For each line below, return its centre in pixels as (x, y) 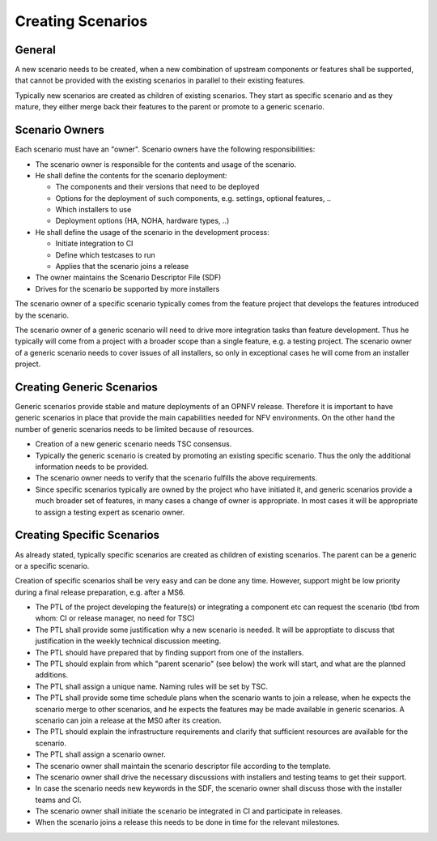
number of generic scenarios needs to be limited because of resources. (134, 429)
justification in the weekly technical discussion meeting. (128, 641)
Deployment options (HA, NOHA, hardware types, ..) (142, 221)
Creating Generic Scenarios (86, 387)
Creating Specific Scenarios (87, 535)
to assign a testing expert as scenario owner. (110, 512)
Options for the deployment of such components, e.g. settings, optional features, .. (193, 198)
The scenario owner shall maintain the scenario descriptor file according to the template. (183, 766)
